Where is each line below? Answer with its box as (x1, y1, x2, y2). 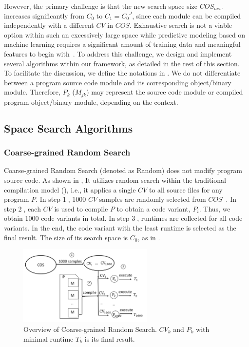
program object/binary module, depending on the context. (4, 96, 178, 107)
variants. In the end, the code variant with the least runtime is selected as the (4, 222, 236, 232)
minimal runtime (23, 333, 74, 344)
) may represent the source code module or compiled (86, 87, 243, 97)
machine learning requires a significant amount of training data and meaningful (4, 39, 241, 49)
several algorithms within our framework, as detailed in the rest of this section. (4, 58, 240, 68)
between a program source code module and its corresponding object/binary (4, 77, 231, 87)
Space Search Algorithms (4, 120, 133, 135)
